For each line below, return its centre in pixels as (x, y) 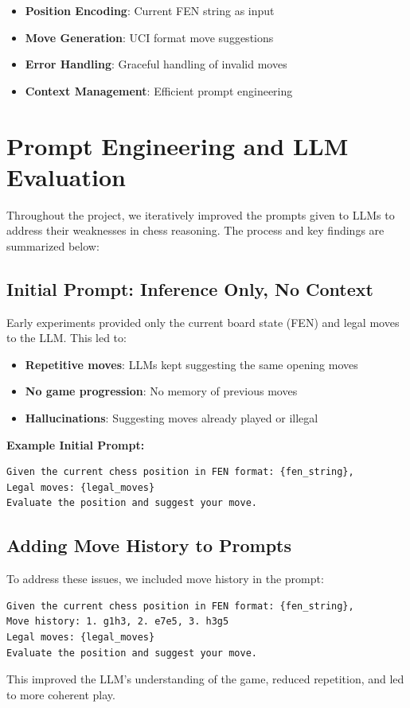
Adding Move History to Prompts (149, 545)
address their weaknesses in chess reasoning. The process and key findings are (195, 230)
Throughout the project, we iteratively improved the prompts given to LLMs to (201, 214)
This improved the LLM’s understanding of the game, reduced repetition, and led (205, 679)
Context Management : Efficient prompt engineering (159, 90)
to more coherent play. (61, 694)
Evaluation (66, 176)
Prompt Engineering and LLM (178, 145)
